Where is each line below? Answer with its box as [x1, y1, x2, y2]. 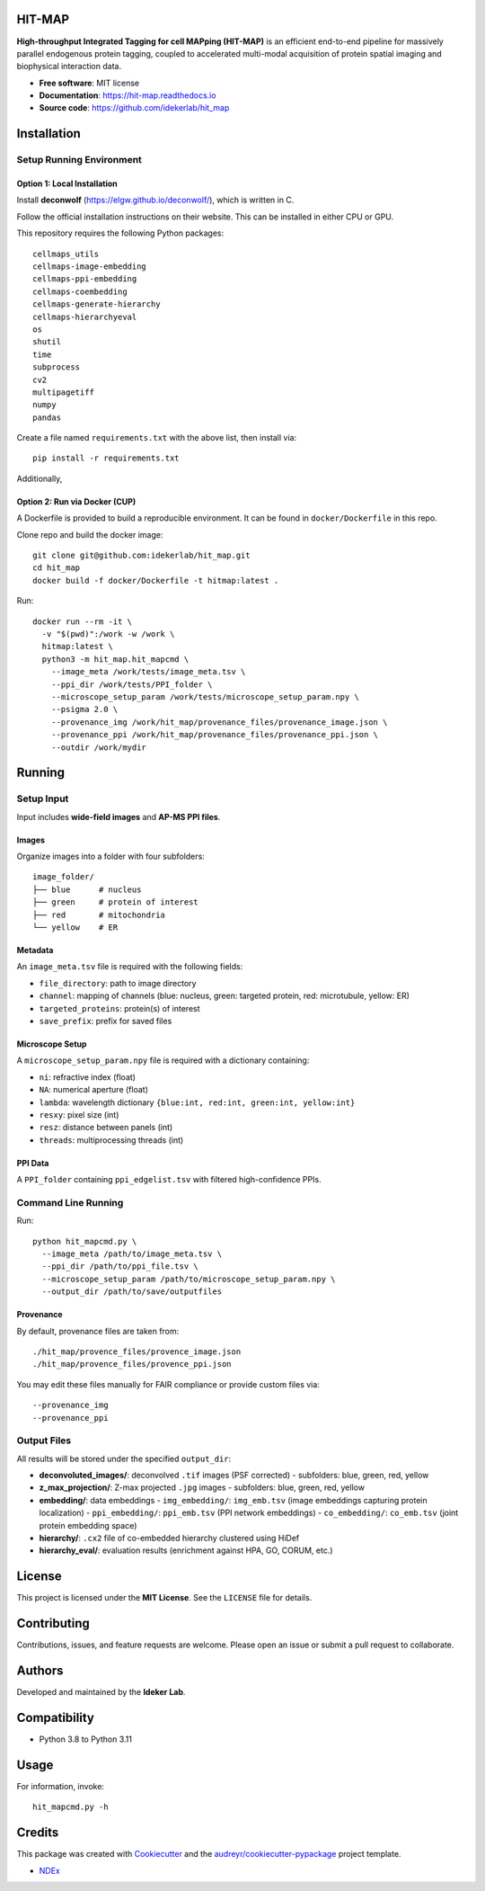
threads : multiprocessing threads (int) [39, 1134, 184, 1146]
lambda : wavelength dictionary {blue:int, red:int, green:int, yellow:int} [39, 1097, 356, 1108]
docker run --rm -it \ [32, 616, 133, 627]
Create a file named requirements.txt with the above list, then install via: [16, 433, 296, 443]
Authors [16, 1664, 64, 1679]
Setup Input [16, 792, 69, 805]
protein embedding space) [39, 1520, 137, 1530]
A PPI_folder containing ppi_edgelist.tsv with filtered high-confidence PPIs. [16, 1174, 322, 1185]
